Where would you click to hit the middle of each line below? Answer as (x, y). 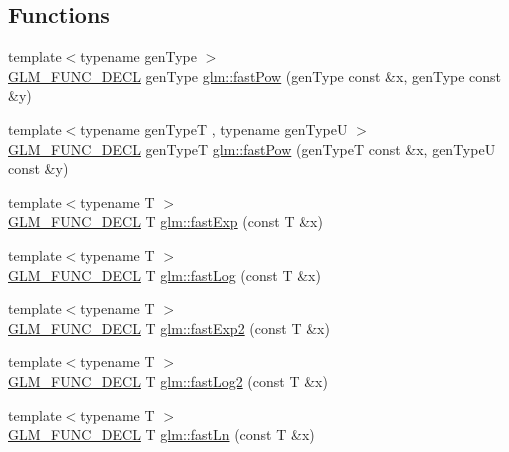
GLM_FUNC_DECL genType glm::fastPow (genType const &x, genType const (255, 75)
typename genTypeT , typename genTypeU (214, 128)
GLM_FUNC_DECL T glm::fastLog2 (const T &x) (168, 380)
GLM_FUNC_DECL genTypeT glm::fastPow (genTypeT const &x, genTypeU (252, 148)
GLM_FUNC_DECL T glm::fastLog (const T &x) (164, 274)
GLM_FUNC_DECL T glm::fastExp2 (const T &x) (169, 327)
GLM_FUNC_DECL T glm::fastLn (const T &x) (161, 434)
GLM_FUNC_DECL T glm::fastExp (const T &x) (165, 221)
